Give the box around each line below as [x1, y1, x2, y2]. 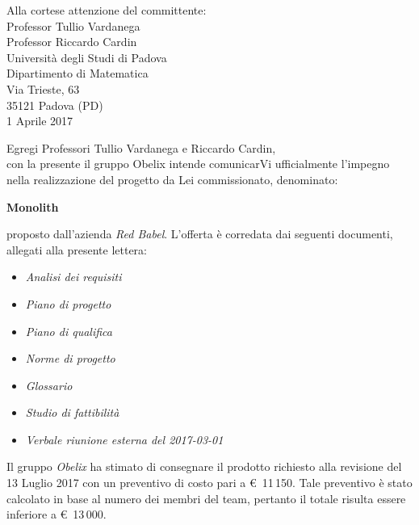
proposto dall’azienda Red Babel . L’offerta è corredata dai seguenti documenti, [6, 225, 393, 242]
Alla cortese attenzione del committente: [6, 2, 207, 18]
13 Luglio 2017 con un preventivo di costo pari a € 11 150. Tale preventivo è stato [6, 474, 413, 491]
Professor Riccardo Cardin [6, 33, 137, 50]
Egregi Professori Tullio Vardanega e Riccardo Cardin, [6, 139, 276, 156]
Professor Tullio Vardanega [6, 17, 140, 34]
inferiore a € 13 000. [6, 506, 107, 523]
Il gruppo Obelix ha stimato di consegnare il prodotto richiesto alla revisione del [6, 458, 402, 475]
